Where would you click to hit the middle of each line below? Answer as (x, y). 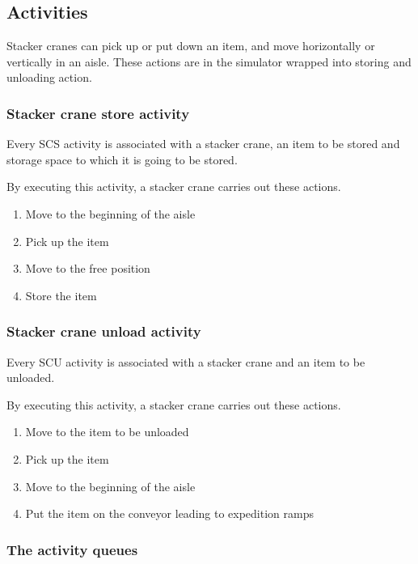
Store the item (61, 295)
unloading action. (49, 77)
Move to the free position (88, 268)
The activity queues (72, 549)
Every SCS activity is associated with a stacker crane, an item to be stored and (203, 144)
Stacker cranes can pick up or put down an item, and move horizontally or (191, 46)
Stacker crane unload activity (104, 331)
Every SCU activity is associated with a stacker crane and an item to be (186, 361)
